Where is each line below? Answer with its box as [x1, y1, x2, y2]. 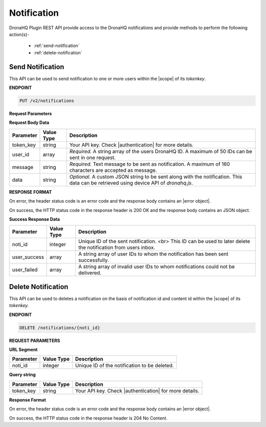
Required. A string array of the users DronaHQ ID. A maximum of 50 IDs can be [69, 148, 252, 155]
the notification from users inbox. [78, 244, 155, 251]
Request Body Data [9, 120, 49, 126]
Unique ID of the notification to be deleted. [75, 362, 174, 369]
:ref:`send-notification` [33, 43, 80, 49]
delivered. [78, 269, 102, 276]
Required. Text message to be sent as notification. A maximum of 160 [69, 161, 230, 168]
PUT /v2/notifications [19, 98, 74, 103]
